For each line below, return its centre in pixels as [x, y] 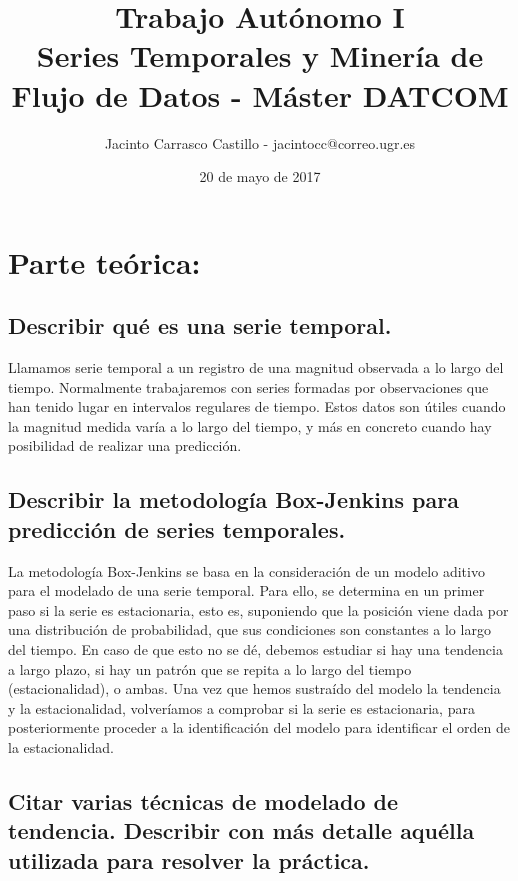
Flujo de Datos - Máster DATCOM [260, 94]
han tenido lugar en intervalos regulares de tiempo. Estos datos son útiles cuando [257, 406]
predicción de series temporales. [177, 528]
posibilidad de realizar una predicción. [125, 445]
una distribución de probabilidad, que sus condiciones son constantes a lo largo [249, 629]
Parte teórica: [104, 261]
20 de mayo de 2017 [260, 176]
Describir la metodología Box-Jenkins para [233, 499]
